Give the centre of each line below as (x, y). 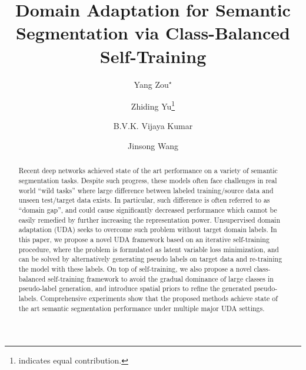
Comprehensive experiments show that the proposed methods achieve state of (159, 298)
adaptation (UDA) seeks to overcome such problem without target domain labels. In (148, 229)
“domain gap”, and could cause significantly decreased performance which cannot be (148, 209)
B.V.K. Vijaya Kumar (153, 126)
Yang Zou (151, 84)
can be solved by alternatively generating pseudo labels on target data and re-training (150, 259)
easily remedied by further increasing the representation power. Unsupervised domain (149, 219)
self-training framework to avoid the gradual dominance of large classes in (161, 278)
